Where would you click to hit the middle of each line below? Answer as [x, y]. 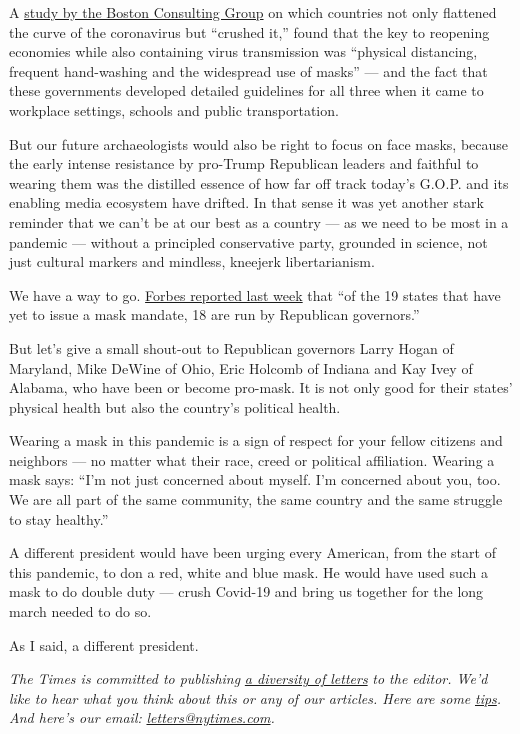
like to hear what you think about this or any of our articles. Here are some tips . [255, 697]
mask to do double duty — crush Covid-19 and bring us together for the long [246, 591]
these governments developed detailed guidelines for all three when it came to [246, 90]
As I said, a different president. [104, 644]
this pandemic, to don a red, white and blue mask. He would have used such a [249, 571]
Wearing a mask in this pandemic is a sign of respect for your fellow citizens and [256, 440]
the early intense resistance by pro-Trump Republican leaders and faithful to [244, 163]
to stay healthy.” [59, 518]
